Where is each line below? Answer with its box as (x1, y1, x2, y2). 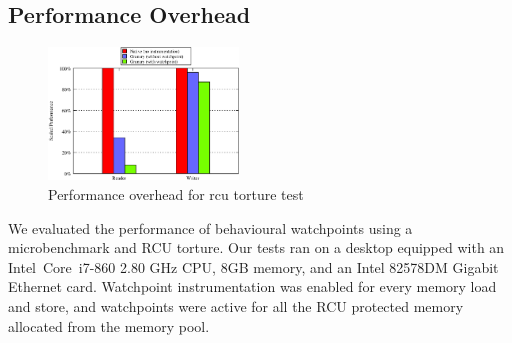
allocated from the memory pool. (8, 315, 210, 336)
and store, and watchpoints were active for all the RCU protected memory (8, 295, 464, 316)
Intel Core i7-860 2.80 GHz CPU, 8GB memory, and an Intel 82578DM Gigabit (8, 256, 499, 277)
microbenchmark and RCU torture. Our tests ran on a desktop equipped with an (8, 237, 505, 258)
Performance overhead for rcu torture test (48, 183, 304, 204)
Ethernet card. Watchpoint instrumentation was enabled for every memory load (8, 276, 497, 297)
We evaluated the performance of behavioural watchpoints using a (8, 217, 413, 238)
